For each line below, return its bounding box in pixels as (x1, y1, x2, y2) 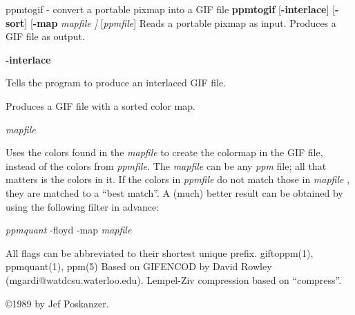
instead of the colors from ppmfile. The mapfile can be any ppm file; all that (6, 158, 327, 173)
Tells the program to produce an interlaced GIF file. (6, 75, 227, 90)
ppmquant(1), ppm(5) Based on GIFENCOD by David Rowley (6, 259, 272, 274)
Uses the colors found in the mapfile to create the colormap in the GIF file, (6, 145, 323, 160)
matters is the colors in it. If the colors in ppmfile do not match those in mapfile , (6, 172, 350, 187)
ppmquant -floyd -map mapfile (6, 222, 132, 237)
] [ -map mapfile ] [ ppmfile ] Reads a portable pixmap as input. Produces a (24, 15, 336, 30)
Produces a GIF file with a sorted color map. (6, 98, 195, 113)
